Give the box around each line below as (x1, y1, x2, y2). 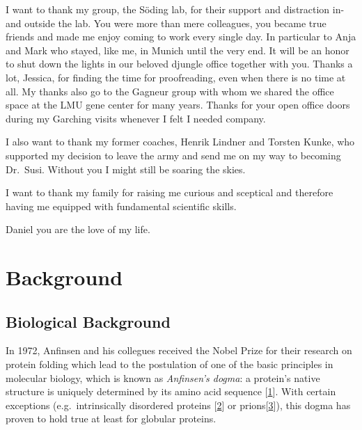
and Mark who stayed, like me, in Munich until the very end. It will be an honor (6, 42, 349, 57)
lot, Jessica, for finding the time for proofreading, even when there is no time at (6, 70, 346, 84)
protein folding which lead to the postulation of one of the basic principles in (6, 357, 333, 372)
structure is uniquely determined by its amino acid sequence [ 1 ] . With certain (6, 384, 336, 399)
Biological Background (6, 310, 171, 332)
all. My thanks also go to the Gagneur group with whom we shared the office (6, 83, 334, 98)
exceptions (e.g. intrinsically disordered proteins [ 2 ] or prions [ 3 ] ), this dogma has (6, 397, 351, 412)
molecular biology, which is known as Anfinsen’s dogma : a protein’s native (6, 370, 320, 385)
